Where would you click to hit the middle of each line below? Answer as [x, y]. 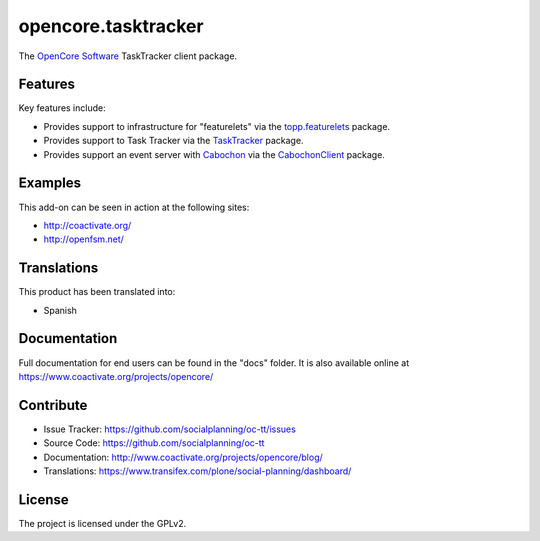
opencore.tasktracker [111, 26]
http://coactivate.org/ [87, 225]
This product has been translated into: [97, 292]
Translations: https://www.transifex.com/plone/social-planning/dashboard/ [197, 471]
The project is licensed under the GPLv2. [102, 523]
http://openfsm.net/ [84, 239]
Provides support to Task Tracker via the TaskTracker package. [173, 141]
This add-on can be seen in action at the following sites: [134, 207]
